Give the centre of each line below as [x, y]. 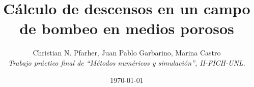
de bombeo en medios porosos [127, 28]
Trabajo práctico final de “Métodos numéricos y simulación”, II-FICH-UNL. [127, 62]
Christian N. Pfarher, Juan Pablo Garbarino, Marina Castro [127, 53]
